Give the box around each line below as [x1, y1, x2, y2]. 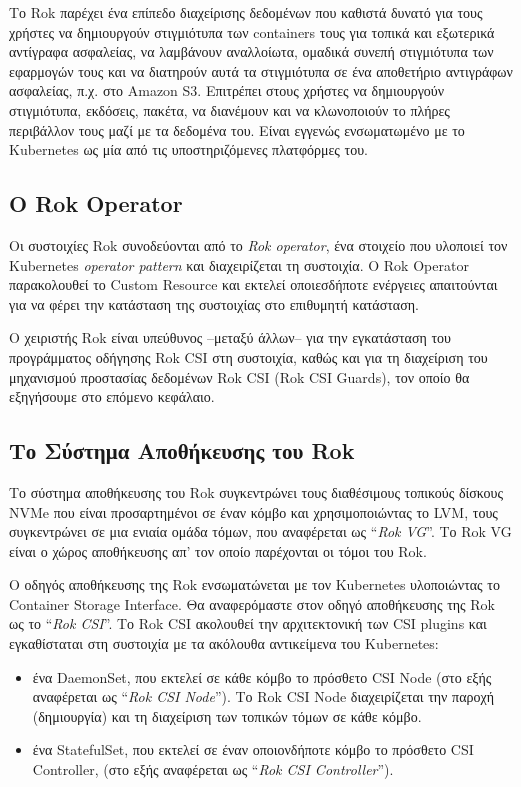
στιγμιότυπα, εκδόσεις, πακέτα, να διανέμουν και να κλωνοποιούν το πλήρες [9, 99, 450, 120]
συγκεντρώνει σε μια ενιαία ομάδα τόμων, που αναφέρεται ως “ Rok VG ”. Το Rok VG [9, 521, 512, 542]
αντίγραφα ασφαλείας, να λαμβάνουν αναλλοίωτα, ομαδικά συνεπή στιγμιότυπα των [9, 41, 494, 62]
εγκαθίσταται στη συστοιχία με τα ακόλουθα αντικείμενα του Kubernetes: [9, 633, 439, 654]
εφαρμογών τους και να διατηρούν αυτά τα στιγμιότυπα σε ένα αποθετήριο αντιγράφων [9, 60, 513, 81]
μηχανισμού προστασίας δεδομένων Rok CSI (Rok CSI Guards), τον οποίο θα [9, 366, 470, 387]
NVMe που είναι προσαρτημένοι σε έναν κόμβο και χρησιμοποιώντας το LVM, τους [9, 501, 498, 522]
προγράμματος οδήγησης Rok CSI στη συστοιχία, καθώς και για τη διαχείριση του [9, 346, 488, 367]
